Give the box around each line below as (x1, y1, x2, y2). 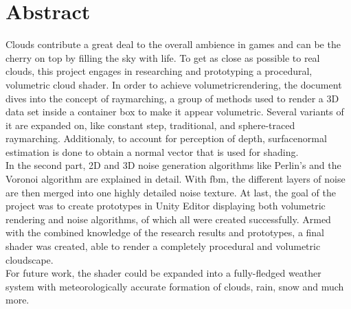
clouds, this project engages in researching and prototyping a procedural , (5, 64, 313, 78)
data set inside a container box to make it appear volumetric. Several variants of (5, 104, 344, 119)
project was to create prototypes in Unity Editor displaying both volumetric (5, 198, 326, 213)
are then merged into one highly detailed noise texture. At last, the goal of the (5, 185, 336, 199)
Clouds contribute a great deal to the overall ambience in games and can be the (5, 37, 341, 51)
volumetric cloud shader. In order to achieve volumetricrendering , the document (5, 77, 342, 91)
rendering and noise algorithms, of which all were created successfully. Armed (5, 211, 331, 226)
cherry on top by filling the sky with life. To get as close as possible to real (5, 50, 320, 65)
